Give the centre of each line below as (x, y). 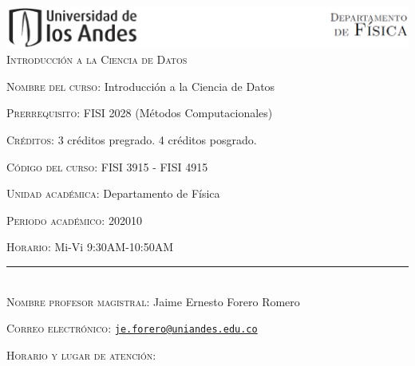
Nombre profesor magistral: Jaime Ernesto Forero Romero (153, 301)
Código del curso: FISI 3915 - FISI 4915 (107, 166)
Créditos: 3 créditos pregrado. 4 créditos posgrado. (132, 140)
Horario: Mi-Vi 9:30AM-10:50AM (90, 247)
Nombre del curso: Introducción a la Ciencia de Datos (141, 86)
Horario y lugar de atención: (81, 354)
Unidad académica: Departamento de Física (113, 193)
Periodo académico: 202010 (74, 220)
